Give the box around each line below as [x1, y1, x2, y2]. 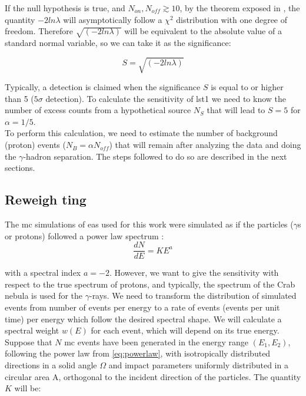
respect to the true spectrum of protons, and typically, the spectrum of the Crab [5, 278, 295, 290]
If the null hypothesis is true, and [5, 2, 125, 14]
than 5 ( [5, 92, 34, 104]
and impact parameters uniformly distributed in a [108, 359, 288, 371]
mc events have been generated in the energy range [64, 335, 249, 348]
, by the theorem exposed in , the [179, 2, 300, 14]
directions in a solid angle [5, 359, 97, 371]
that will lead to [207, 104, 265, 116]
